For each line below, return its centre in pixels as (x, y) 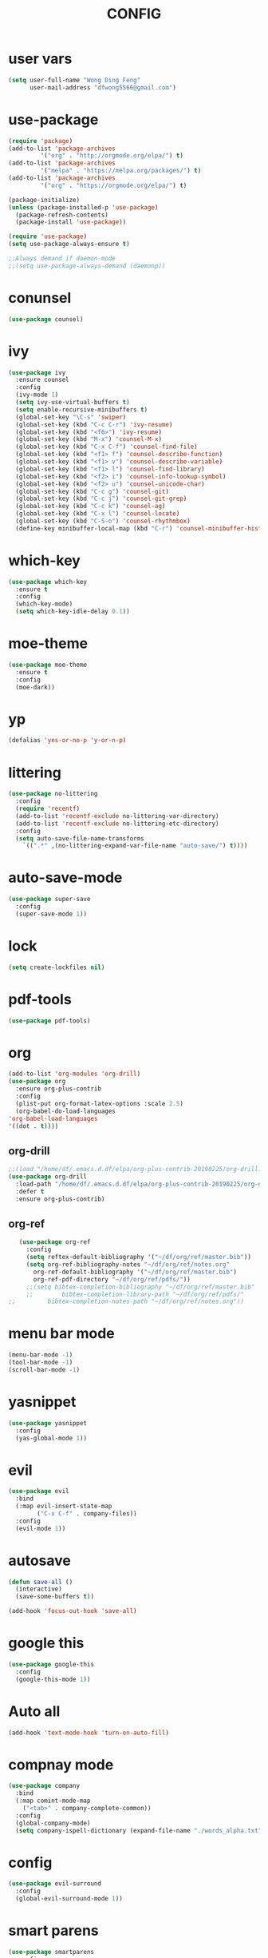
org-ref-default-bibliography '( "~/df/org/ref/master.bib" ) (135, 1272)
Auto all (34, 1711)
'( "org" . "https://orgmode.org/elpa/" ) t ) (114, 185)
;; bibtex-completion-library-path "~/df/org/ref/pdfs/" (135, 1294)
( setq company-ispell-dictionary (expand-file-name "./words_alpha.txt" (139, 1830)
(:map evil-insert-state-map (64, 1507)
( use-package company (44, 1786)
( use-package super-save (49, 900)
